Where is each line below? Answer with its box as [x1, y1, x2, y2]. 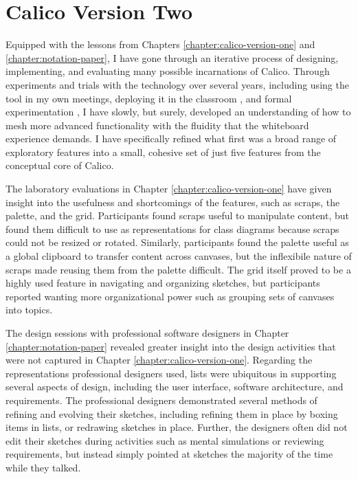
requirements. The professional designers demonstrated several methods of [5, 392, 317, 407]
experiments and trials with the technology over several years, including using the [5, 77, 349, 91]
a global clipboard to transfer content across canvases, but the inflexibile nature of [5, 249, 352, 263]
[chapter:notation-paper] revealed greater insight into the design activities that [5, 339, 336, 353]
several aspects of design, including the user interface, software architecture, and [5, 379, 344, 394]
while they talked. [5, 460, 81, 474]
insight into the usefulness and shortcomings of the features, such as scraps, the [5, 194, 340, 209]
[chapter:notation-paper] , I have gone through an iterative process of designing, [5, 50, 339, 65]
